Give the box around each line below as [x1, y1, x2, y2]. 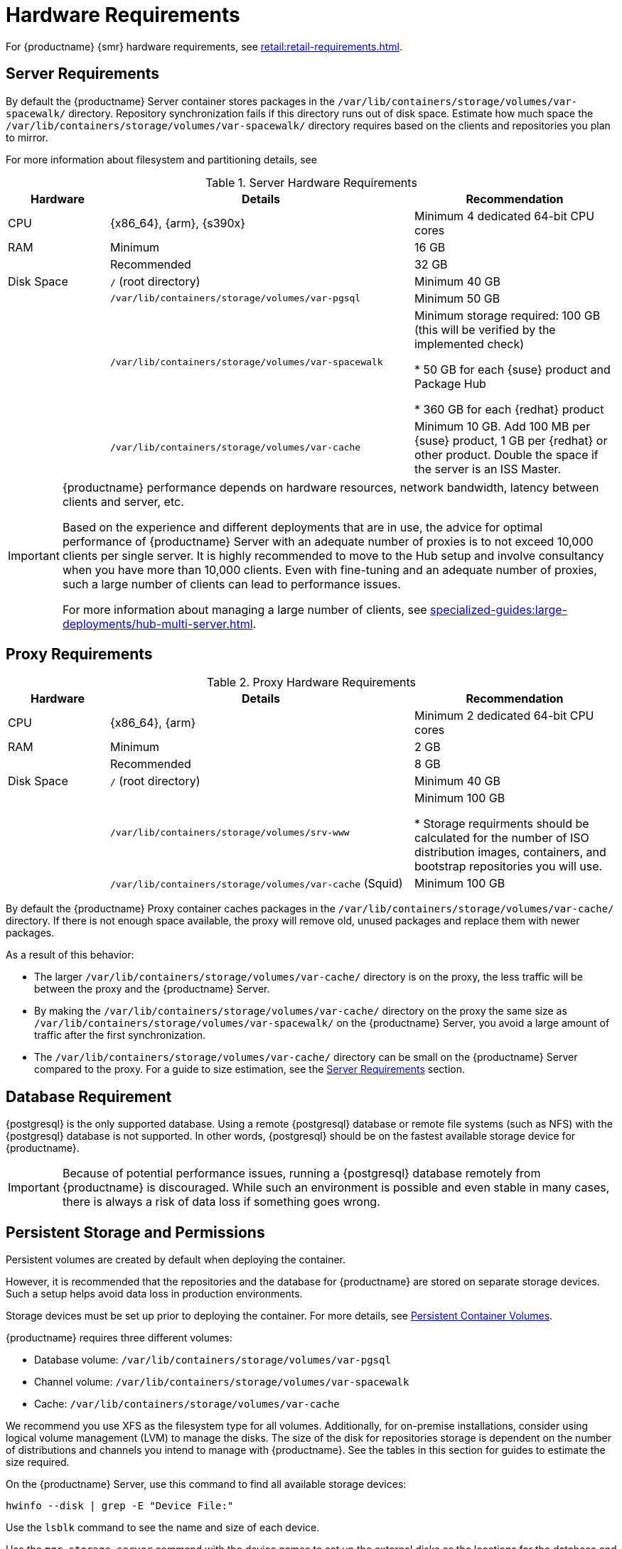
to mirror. [6, 131, 48, 144]
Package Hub [414, 376, 486, 391]
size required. [6, 1456, 70, 1469]
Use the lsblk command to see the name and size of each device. [6, 1521, 320, 1534]
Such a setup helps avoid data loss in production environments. [6, 1288, 303, 1300]
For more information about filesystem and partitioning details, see [6, 153, 317, 166]
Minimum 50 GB [414, 291, 500, 306]
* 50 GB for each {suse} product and [414, 362, 611, 377]
